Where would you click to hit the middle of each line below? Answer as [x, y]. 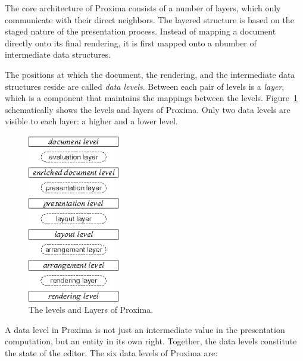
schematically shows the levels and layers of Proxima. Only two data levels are [148, 109]
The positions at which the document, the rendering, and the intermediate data [150, 74]
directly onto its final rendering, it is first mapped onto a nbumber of [131, 43]
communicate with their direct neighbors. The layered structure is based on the [149, 19]
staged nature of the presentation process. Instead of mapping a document [140, 31]
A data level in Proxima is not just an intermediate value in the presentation [145, 329]
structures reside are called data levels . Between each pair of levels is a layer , [145, 86]
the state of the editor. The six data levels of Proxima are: [111, 352]
